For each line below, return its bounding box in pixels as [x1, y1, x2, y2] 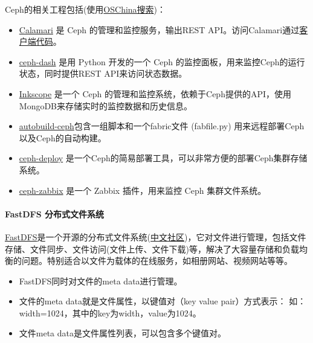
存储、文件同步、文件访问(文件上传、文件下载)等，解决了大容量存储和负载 [5, 242, 299, 255]
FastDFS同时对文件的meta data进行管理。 [19, 274, 182, 287]
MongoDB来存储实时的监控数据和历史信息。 [19, 99, 193, 112]
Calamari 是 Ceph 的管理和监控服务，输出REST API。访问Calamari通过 [19, 23, 300, 36]
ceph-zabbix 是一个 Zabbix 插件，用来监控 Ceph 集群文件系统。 [19, 184, 266, 196]
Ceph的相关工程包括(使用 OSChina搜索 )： [5, 3, 166, 15]
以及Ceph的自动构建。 [19, 131, 106, 144]
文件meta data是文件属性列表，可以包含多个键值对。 [19, 327, 227, 339]
